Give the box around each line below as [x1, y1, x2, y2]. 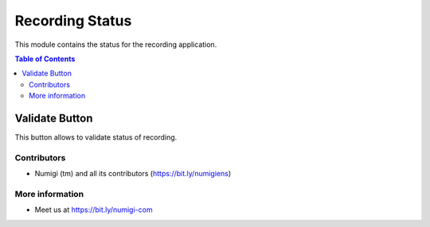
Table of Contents [14, 54, 76, 63]
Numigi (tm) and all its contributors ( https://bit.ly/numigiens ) [34, 169, 232, 179]
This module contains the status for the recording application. [14, 40, 217, 49]
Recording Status [14, 12, 132, 29]
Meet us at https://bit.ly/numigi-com [34, 205, 153, 214]
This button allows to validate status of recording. [14, 133, 178, 142]
